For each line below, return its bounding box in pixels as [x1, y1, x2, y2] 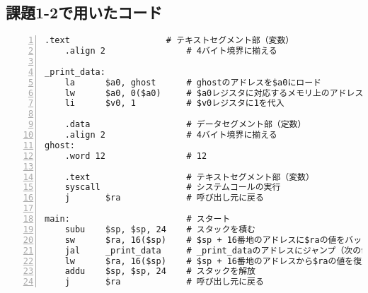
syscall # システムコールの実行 [64, 182, 281, 193]
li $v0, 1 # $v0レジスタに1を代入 [64, 98, 284, 109]
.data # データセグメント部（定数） [64, 119, 306, 130]
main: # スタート [45, 214, 231, 225]
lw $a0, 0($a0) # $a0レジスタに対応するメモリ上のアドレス [64, 88, 364, 98]
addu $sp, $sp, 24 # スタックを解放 [64, 266, 255, 277]
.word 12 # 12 [64, 150, 207, 161]
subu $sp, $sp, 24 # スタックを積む [64, 224, 255, 234]
